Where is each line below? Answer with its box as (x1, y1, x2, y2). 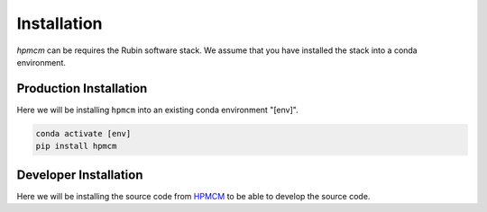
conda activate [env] (35, 128, 132, 138)
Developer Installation (16, 167, 143, 182)
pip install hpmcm (35, 141, 117, 152)
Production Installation (16, 81, 148, 96)
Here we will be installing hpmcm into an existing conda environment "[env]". (16, 104, 299, 115)
